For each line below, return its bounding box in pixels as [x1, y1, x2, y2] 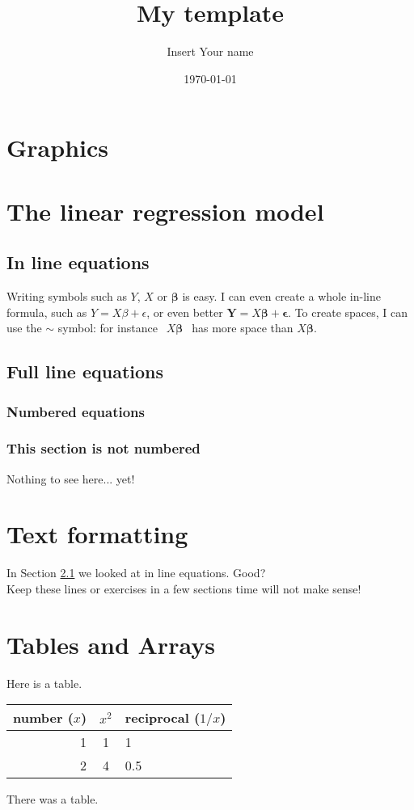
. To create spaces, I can [288, 303, 408, 320]
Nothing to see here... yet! [6, 470, 135, 487]
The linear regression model [6, 194, 324, 227]
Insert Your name [167, 43, 254, 60]
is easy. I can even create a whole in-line [182, 288, 381, 305]
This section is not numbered [6, 438, 201, 458]
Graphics [6, 131, 108, 164]
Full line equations [6, 359, 164, 384]
